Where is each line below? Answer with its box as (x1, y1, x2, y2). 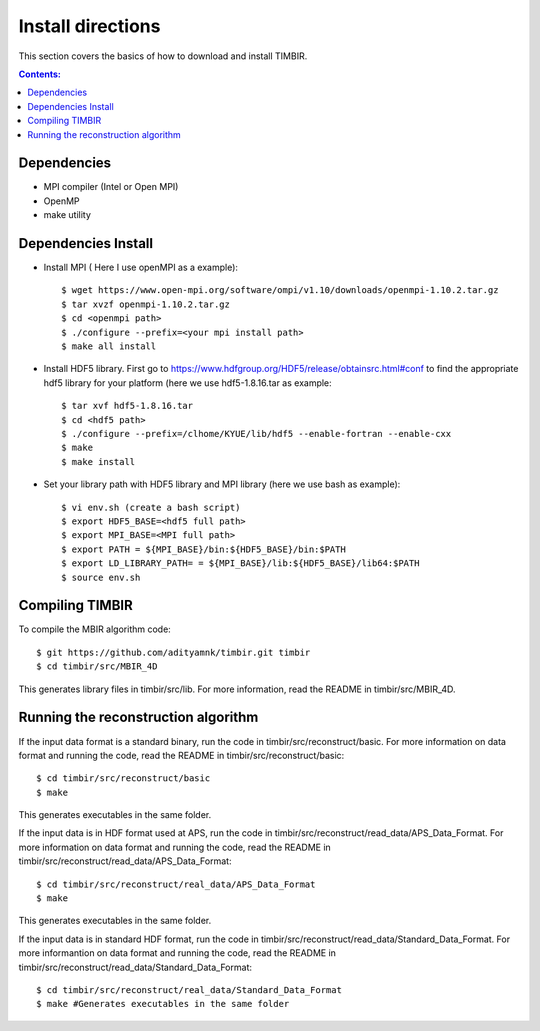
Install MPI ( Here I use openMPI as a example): (43, 261, 239, 274)
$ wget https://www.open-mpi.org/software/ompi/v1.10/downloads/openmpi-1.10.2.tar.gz (61, 285, 499, 296)
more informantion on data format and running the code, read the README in (18, 947, 337, 959)
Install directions (18, 15, 161, 37)
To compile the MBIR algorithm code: (18, 623, 172, 635)
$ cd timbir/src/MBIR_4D (36, 661, 158, 672)
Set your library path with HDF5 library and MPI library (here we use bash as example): (43, 478, 401, 490)
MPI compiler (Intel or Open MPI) (43, 181, 179, 193)
